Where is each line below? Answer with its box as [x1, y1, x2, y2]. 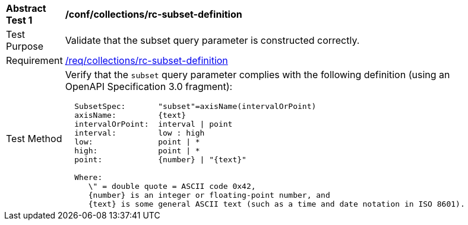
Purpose [6, 40, 44, 52]
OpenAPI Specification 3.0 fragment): [65, 81, 233, 92]
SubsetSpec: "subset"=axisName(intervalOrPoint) [74, 102, 317, 111]
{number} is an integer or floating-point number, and [88, 191, 330, 200]
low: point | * [74, 137, 200, 146]
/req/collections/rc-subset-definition [65, 54, 228, 66]
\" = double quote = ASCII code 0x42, [88, 182, 256, 191]
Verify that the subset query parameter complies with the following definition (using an [65, 69, 450, 81]
